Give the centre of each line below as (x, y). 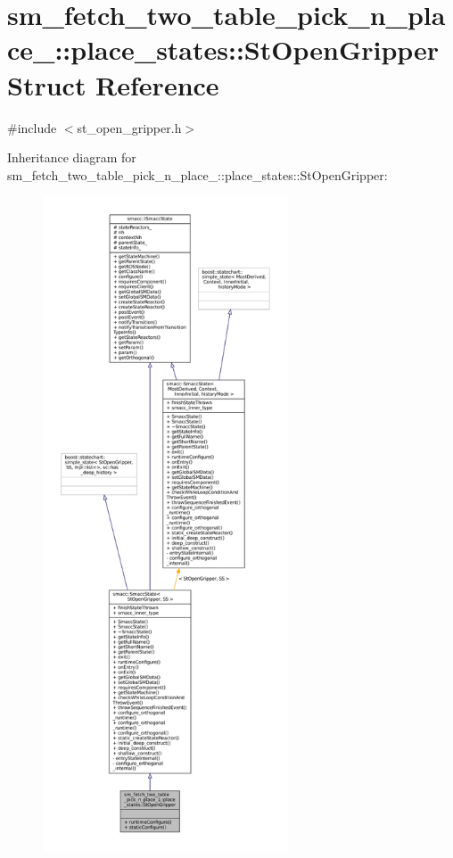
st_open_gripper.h (129, 127)
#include (32, 127)
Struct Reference (113, 84)
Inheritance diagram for (72, 157)
